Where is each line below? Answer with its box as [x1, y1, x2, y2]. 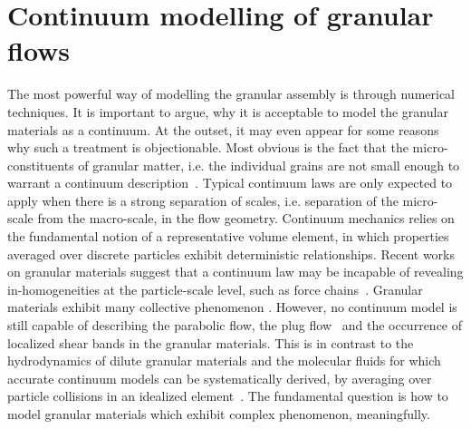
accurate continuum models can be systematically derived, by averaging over [7, 368, 432, 387]
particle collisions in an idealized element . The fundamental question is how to [7, 386, 448, 405]
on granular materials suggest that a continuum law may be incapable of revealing [7, 262, 464, 281]
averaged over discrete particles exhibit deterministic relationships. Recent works [7, 244, 456, 263]
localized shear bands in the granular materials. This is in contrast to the [7, 333, 414, 352]
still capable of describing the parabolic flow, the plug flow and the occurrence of [7, 316, 463, 335]
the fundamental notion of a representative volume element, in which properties [7, 227, 449, 246]
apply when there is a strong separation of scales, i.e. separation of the [7, 190, 399, 210]
